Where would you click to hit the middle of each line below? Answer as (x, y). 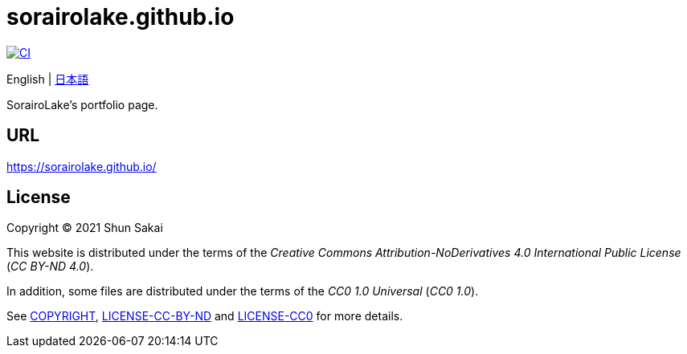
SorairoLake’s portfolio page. (82, 104)
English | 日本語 (48, 79)
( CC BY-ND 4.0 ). (50, 267)
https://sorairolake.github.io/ (82, 166)
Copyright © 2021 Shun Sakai (85, 228)
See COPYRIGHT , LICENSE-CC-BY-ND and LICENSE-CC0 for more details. (205, 316)
